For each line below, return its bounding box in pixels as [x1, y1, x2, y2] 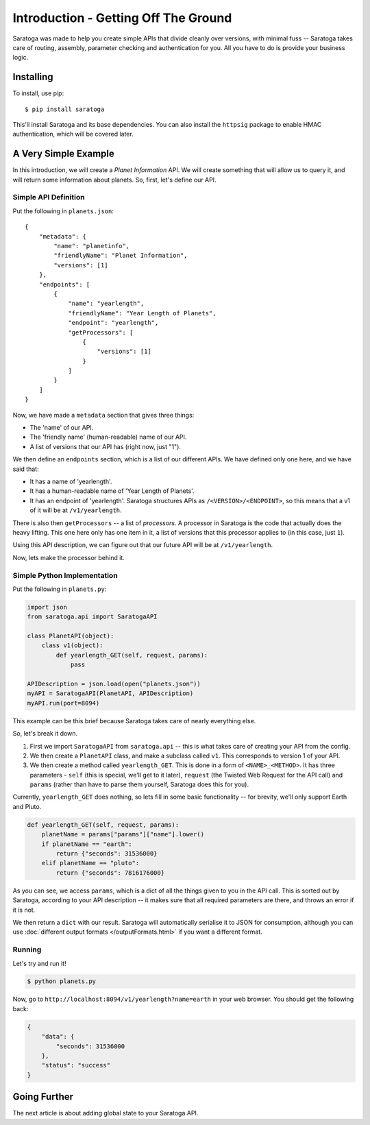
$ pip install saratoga [25, 105, 105, 113]
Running [12, 945, 42, 954]
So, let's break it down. [12, 729, 78, 738]
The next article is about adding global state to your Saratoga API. [12, 1109, 199, 1117]
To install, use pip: [12, 89, 64, 97]
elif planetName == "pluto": [41, 859, 140, 867]
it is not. [12, 906, 36, 914]
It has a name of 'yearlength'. [29, 477, 112, 485]
